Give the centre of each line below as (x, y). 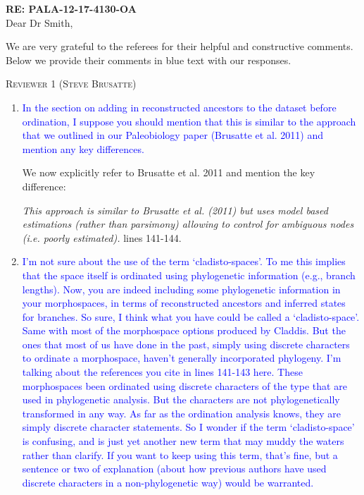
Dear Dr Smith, (39, 22)
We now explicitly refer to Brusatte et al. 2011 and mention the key (169, 172)
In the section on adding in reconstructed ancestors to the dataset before (179, 107)
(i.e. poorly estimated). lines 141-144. (102, 237)
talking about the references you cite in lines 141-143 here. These (162, 372)
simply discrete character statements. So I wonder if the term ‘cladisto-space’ (188, 427)
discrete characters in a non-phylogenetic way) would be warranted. (168, 482)
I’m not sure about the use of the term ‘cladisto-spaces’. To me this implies (184, 261)
